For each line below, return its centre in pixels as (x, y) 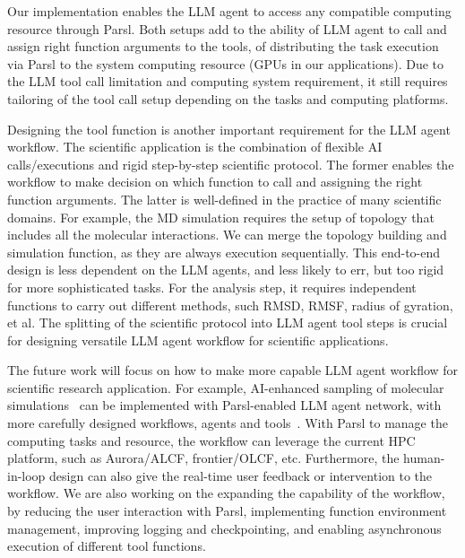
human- (424, 458)
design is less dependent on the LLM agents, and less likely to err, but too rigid (226, 270)
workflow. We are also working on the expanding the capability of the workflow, (226, 493)
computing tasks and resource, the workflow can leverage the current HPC (211, 440)
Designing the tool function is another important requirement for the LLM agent (229, 129)
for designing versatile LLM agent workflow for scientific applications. (198, 340)
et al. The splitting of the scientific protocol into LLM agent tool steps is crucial (228, 323)
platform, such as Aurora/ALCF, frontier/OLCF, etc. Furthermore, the (203, 458)
